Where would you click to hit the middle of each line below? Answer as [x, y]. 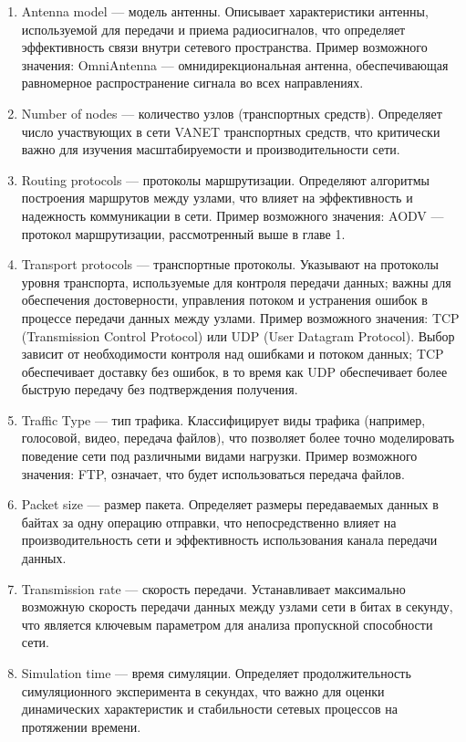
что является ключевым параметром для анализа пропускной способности [227, 624]
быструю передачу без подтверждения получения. [160, 389]
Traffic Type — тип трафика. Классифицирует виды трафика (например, [223, 419]
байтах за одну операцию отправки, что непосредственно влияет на [209, 522]
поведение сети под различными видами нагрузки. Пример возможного [219, 456]
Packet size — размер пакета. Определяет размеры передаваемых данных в [230, 504]
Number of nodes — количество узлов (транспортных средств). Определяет [232, 113]
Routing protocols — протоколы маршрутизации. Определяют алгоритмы [225, 179]
